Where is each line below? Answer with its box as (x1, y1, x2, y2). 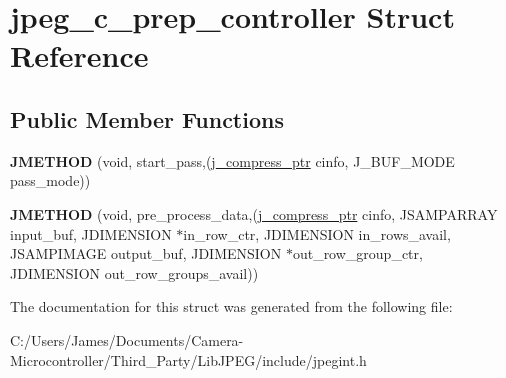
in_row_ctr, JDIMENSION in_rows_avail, (183, 223, 451, 244)
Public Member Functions (10, 103, 284, 134)
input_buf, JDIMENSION (10, 223, 172, 244)
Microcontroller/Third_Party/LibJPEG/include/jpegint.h (10, 349, 367, 370)
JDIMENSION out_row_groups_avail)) (10, 262, 259, 283)
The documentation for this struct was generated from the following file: (10, 296, 453, 317)
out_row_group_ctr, (292, 243, 423, 264)
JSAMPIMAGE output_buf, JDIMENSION (10, 243, 282, 264)
